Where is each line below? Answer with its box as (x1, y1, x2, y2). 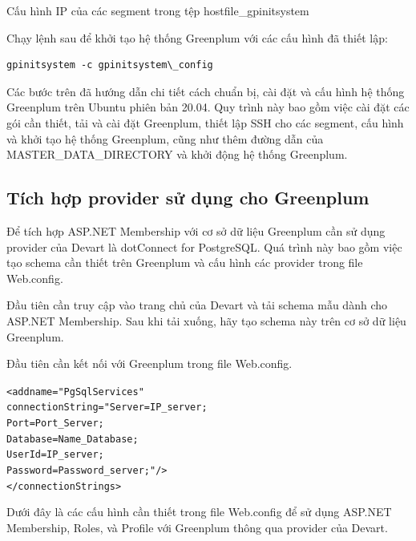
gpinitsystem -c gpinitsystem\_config (6, 59, 213, 71)
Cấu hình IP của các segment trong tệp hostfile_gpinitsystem (6, 2, 309, 18)
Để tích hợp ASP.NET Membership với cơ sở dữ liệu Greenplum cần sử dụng (6, 222, 386, 239)
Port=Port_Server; (6, 418, 104, 430)
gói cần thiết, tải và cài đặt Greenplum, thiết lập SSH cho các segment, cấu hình (6, 114, 404, 131)
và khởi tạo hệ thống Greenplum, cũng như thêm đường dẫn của (6, 130, 324, 147)
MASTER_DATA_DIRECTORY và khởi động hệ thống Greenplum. (6, 146, 348, 163)
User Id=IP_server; (6, 449, 104, 461)
